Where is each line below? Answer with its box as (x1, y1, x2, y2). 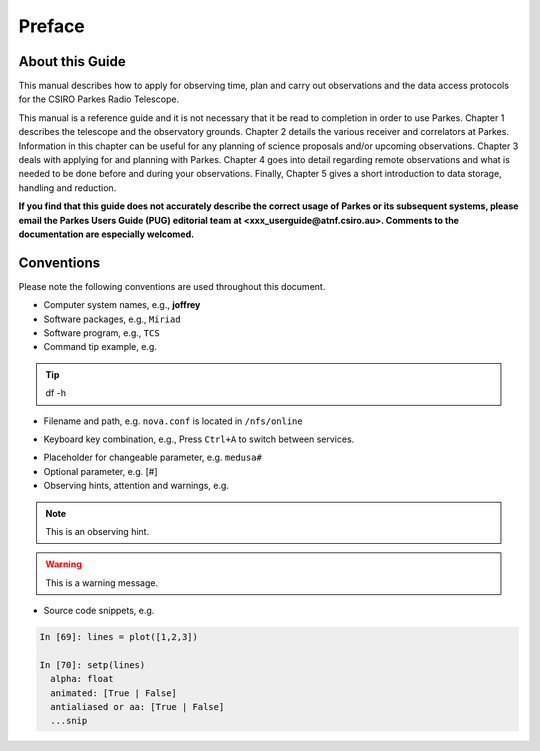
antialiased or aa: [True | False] (50, 701, 225, 713)
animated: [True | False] (50, 687, 177, 699)
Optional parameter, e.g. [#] (43, 465, 159, 477)
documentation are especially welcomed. (18, 228, 195, 240)
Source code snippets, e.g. (43, 605, 155, 617)
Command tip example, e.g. (43, 341, 157, 353)
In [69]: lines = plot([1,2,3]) (39, 631, 199, 643)
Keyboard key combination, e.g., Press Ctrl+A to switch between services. (43, 433, 355, 445)
